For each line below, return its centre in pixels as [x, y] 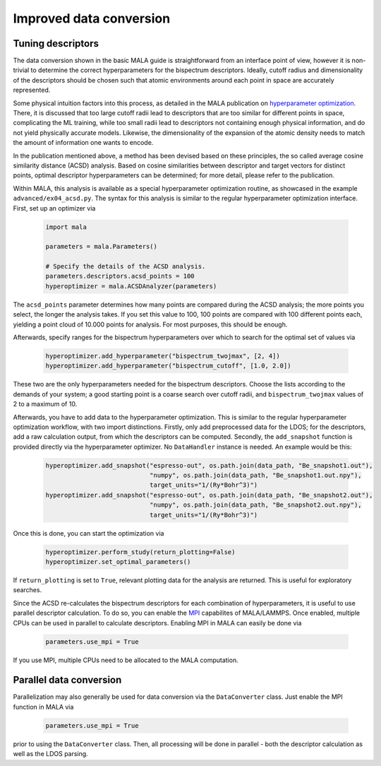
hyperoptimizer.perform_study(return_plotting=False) [140, 552]
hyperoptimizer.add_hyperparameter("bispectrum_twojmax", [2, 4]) [163, 356]
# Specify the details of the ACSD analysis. [126, 266]
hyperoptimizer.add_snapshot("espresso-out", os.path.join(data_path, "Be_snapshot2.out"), [209, 495]
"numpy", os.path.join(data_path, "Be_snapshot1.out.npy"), [256, 476]
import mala [66, 227]
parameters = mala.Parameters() [102, 247]
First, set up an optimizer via [54, 208]
